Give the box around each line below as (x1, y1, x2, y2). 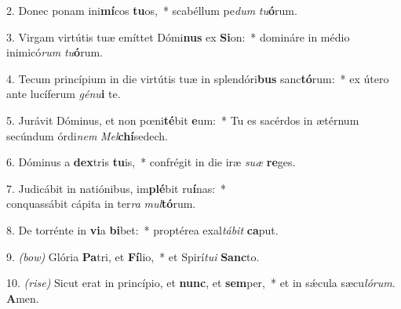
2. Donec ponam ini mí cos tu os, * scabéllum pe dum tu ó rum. (6, 2, 297, 18)
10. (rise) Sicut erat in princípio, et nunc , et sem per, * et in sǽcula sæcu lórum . (6, 274, 396, 291)
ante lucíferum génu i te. (6, 85, 121, 102)
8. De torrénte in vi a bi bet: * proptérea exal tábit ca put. (6, 221, 279, 238)
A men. (6, 289, 39, 306)
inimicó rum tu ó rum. (6, 44, 103, 60)
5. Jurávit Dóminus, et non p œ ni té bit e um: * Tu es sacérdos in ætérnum (6, 111, 359, 128)
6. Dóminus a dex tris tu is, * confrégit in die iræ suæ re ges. (6, 154, 296, 170)
